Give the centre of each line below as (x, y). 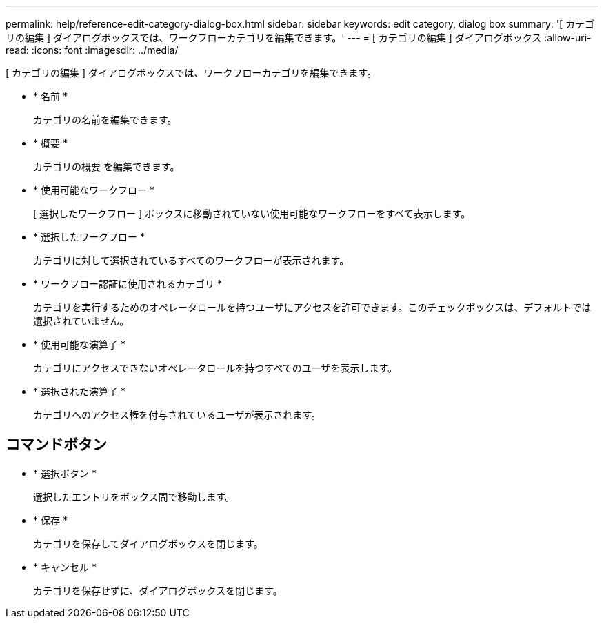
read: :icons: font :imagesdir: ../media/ (92, 50)
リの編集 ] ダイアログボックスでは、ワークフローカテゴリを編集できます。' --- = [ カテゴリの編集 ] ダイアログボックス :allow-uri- (299, 38)
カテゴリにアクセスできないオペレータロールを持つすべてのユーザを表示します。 (215, 368)
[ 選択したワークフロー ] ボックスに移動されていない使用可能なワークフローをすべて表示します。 (252, 213)
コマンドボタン (56, 445)
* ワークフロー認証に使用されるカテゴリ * (128, 284)
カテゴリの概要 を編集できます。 (107, 167)
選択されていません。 (81, 321)
